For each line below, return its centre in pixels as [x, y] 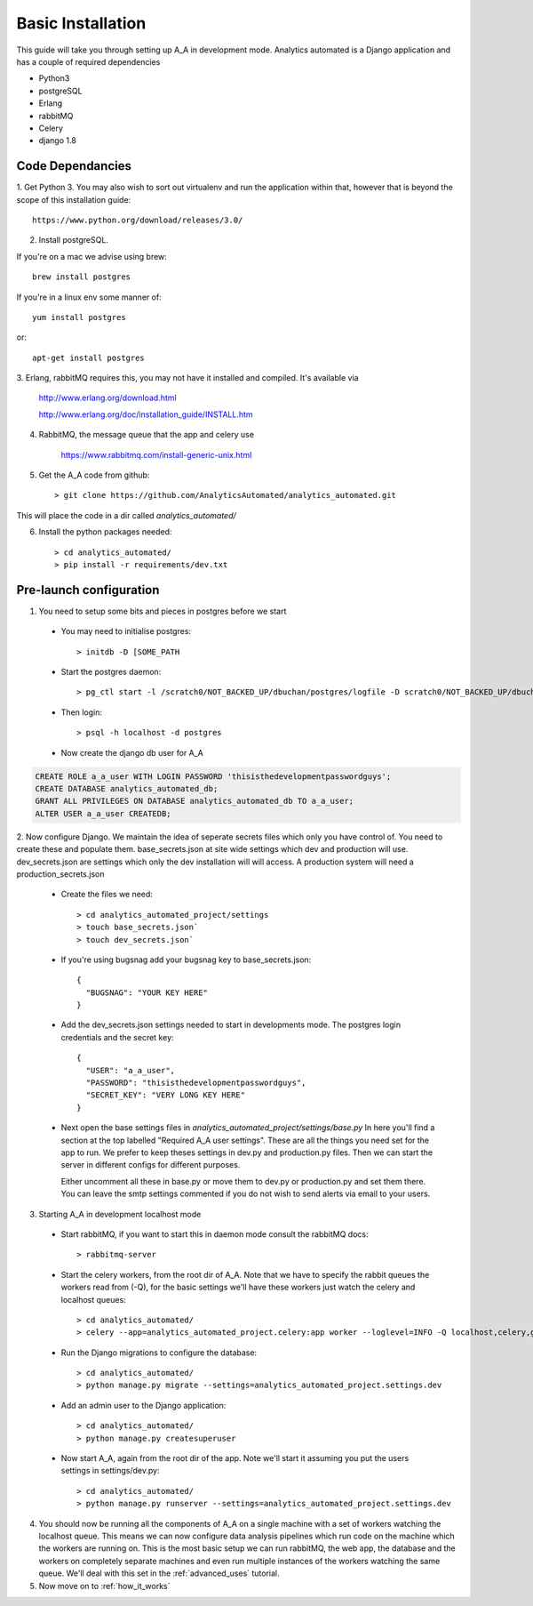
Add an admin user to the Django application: [143, 1405]
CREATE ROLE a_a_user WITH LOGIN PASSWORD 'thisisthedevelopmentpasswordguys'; [213, 776]
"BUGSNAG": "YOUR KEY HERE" [147, 992]
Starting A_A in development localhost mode [120, 1214]
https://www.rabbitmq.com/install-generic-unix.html [156, 454]
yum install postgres [79, 317]
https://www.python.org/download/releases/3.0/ [138, 220]
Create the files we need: [107, 895]
